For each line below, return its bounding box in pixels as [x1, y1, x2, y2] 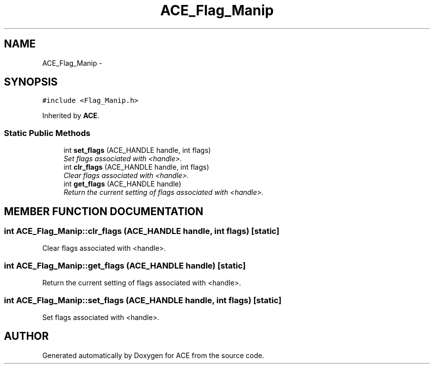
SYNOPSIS [4, 76, 58, 89]
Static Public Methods [4, 128, 91, 138]
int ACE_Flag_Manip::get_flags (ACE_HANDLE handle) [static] [4, 260, 246, 271]
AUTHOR [4, 330, 49, 343]
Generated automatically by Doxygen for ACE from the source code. [42, 351, 265, 360]
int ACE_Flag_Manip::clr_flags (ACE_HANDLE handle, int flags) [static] [4, 226, 279, 236]
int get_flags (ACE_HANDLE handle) [63, 180, 181, 188]
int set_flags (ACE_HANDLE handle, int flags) [63, 146, 211, 155]
